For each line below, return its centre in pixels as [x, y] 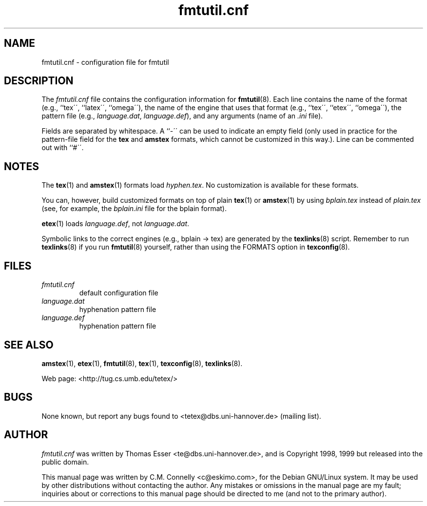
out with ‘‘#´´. [63, 148]
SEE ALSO [29, 345]
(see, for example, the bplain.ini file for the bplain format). [134, 209]
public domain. [65, 462]
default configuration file [119, 293]
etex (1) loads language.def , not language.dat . [116, 224]
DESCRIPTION [39, 81]
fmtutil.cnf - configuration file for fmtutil [105, 62]
